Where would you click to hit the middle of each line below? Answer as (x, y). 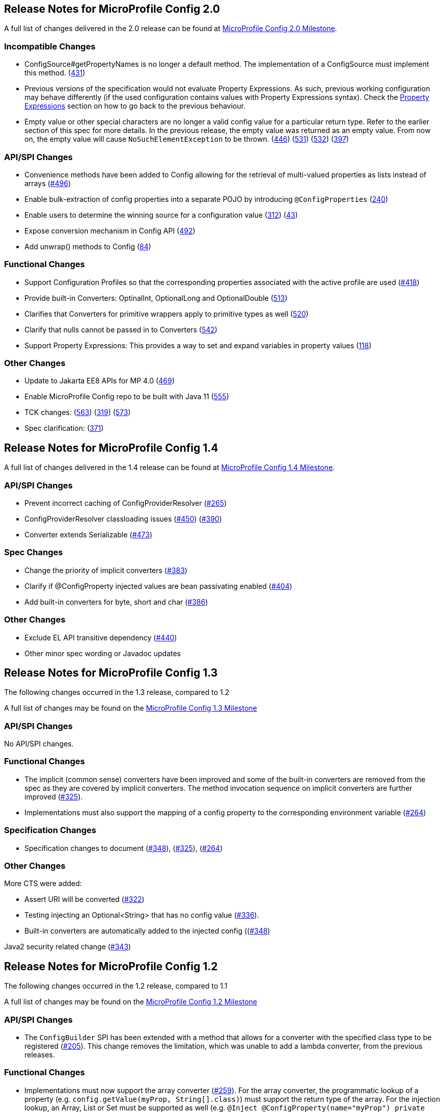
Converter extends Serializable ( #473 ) (88, 535)
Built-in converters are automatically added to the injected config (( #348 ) (147, 931)
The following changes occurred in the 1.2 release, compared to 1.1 (116, 986)
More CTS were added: (43, 884)
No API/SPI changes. (39, 744)
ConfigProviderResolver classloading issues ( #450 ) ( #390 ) (123, 519)
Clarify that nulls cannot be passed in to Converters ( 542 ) (121, 329)
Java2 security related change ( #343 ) (68, 947)
